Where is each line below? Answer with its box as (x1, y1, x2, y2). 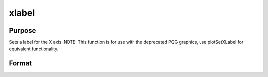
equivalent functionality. (9, 46, 59, 52)
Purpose (9, 26, 36, 35)
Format (9, 59, 32, 68)
